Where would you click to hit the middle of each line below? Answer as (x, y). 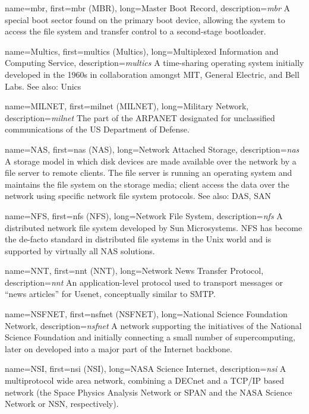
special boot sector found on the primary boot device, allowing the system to (145, 19)
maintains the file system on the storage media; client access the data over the (147, 184)
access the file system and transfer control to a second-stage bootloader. (135, 31)
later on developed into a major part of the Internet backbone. (119, 348)
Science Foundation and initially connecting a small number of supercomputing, (150, 337)
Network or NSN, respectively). (62, 404)
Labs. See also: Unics (43, 86)
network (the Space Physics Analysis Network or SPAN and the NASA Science (149, 392)
